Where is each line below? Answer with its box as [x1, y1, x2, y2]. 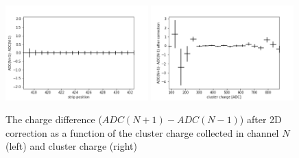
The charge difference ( [5, 112, 102, 127]
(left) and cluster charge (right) [5, 139, 137, 153]
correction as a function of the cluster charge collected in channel [5, 125, 279, 140]
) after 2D [239, 112, 282, 127]
